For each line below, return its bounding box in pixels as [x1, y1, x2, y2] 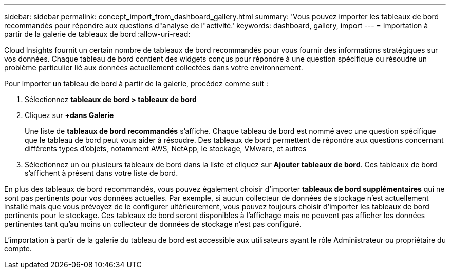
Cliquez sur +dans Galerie [25, 111, 114, 120]
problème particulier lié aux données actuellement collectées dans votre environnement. [4, 63, 303, 72]
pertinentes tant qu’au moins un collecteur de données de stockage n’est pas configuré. [4, 220, 302, 228]
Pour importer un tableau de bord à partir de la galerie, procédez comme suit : [4, 79, 269, 88]
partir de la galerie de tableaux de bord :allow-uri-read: [4, 30, 191, 38]
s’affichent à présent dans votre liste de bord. [25, 169, 178, 178]
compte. [4, 244, 32, 253]
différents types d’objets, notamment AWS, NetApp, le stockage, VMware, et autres [25, 144, 307, 153]
